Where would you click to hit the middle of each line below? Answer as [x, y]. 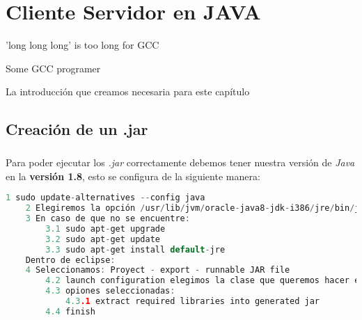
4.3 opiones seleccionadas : [110, 291]
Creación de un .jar [77, 129]
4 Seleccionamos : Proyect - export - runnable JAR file [158, 270]
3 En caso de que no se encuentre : [108, 218]
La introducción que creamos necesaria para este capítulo [128, 91]
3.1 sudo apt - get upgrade [105, 229]
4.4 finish [70, 311]
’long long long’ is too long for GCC [82, 45]
